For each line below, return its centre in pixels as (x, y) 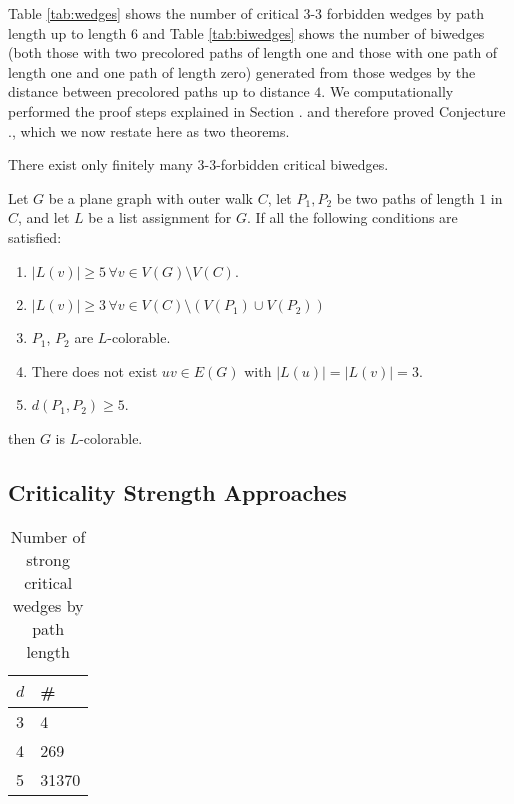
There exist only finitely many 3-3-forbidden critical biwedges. (198, 164)
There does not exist (94, 370)
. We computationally (387, 91)
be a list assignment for (160, 217)
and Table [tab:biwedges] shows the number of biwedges (313, 32)
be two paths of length (405, 197)
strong (48, 559)
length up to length (67, 32)
